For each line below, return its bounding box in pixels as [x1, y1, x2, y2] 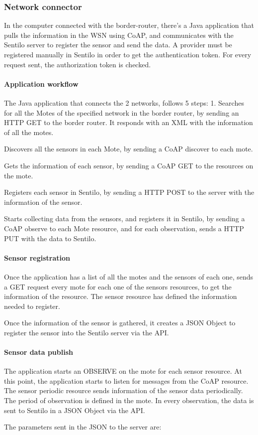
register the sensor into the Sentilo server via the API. [4, 327, 169, 337]
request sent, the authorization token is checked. [4, 59, 151, 69]
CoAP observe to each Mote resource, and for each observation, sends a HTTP [4, 223, 244, 233]
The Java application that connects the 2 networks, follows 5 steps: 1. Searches [4, 97, 244, 108]
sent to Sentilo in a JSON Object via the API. [4, 405, 145, 415]
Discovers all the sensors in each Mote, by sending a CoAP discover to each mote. [4, 144, 253, 154]
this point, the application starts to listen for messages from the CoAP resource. [4, 375, 249, 386]
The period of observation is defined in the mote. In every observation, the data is [4, 395, 254, 406]
